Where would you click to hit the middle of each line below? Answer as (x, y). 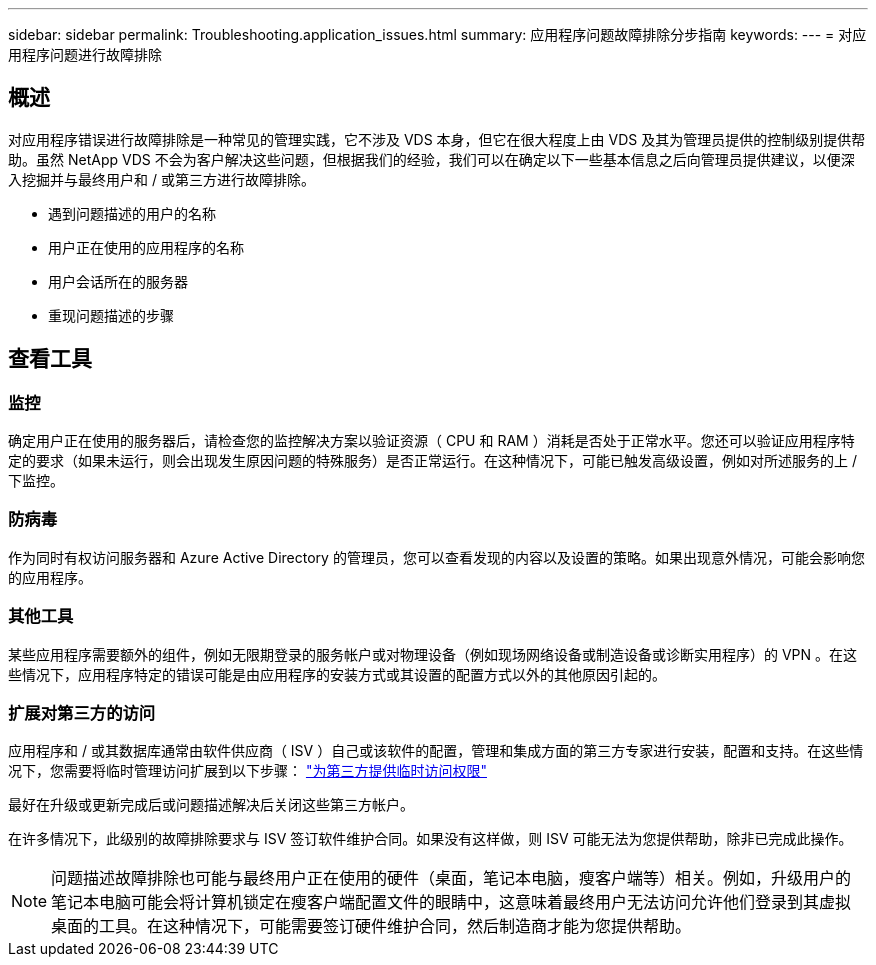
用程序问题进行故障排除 (85, 54)
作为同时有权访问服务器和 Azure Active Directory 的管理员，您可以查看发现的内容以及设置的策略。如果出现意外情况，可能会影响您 (436, 557)
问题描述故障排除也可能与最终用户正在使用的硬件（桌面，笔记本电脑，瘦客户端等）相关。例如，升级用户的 (451, 878)
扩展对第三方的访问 (82, 712)
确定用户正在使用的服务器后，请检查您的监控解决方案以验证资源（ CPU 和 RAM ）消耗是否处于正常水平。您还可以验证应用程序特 (431, 441)
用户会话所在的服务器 (118, 281)
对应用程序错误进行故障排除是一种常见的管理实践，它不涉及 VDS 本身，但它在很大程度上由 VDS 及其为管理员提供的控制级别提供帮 (437, 139)
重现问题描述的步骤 (111, 315)
